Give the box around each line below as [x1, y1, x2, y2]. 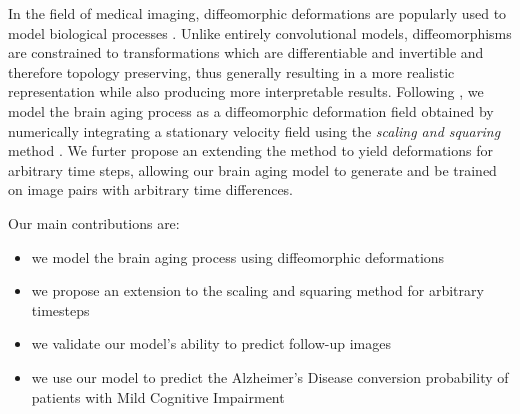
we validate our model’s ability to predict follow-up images [31, 333, 391, 354]
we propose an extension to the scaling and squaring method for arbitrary [31, 280, 484, 301]
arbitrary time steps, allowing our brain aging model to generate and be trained [8, 159, 497, 180]
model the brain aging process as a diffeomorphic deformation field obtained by [8, 100, 494, 121]
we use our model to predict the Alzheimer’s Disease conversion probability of [31, 366, 509, 387]
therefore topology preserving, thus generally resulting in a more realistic [8, 61, 455, 82]
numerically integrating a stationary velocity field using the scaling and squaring [8, 120, 501, 141]
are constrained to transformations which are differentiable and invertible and [8, 42, 484, 63]
